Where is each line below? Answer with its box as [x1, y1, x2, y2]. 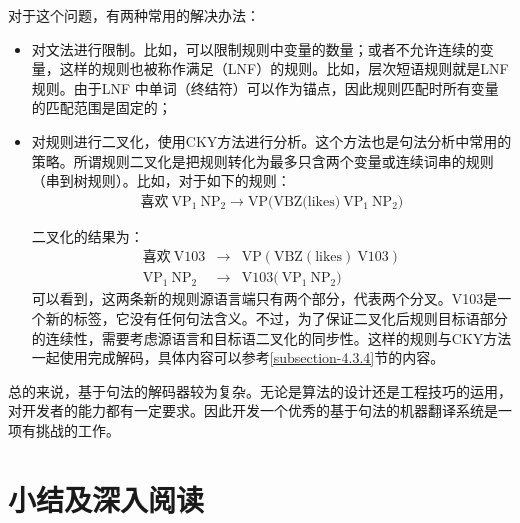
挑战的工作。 [35, 420, 120, 440]
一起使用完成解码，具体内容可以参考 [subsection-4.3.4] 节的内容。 [31, 347, 445, 368]
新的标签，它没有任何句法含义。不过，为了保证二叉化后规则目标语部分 [45, 308, 508, 329]
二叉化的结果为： [31, 225, 144, 246]
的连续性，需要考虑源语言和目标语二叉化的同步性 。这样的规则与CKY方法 [31, 327, 512, 348]
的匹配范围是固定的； [31, 97, 172, 118]
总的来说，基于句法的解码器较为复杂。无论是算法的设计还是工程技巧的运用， [8, 380, 512, 401]
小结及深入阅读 [8, 478, 205, 519]
